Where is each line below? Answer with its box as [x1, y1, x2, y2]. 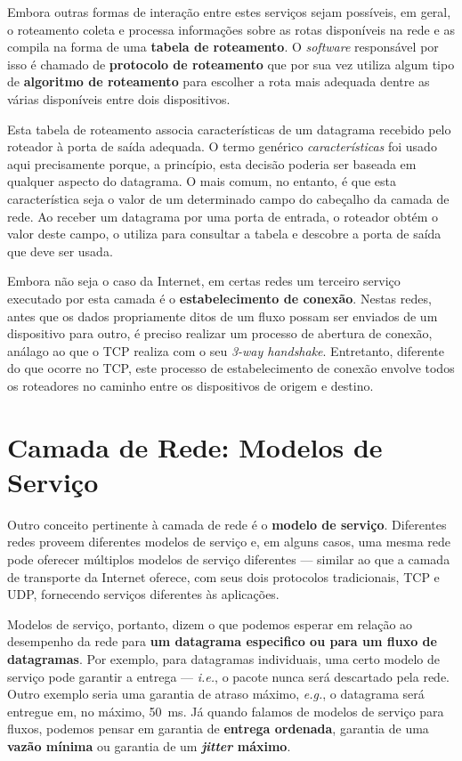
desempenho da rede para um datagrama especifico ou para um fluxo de [7, 632, 437, 651]
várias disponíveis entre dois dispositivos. [7, 89, 231, 108]
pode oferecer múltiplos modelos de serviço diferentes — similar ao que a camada [7, 549, 450, 568]
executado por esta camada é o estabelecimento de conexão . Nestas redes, [7, 288, 432, 307]
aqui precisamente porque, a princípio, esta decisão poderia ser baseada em [7, 154, 417, 173]
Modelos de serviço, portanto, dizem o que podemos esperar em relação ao [7, 614, 413, 633]
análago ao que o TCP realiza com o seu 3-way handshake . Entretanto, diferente [7, 341, 444, 360]
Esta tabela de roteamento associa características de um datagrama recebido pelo [7, 119, 451, 138]
